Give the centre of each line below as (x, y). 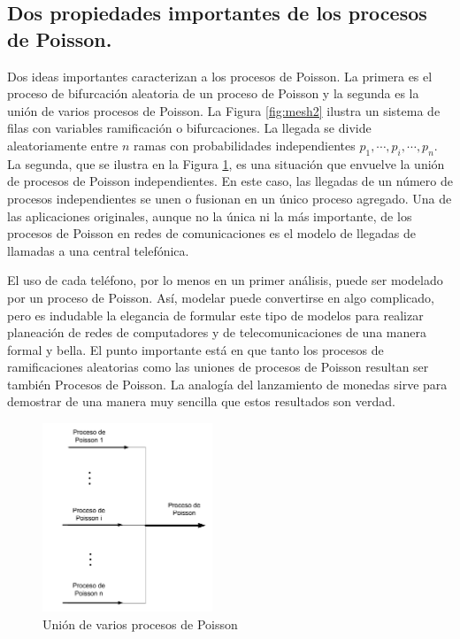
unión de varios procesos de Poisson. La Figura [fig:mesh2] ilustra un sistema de (224, 110)
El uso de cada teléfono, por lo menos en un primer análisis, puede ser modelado (225, 280)
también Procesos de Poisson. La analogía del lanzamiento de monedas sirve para (227, 384)
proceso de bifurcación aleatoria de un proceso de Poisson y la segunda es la (213, 93)
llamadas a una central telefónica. (98, 250)
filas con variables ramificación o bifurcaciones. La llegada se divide (189, 128)
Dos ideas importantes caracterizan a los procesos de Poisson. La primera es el (220, 76)
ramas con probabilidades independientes (245, 145)
